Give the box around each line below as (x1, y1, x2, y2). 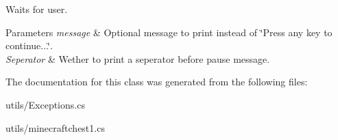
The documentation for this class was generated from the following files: (5, 74, 308, 89)
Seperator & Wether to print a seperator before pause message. (5, 51, 270, 66)
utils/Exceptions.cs (5, 97, 85, 111)
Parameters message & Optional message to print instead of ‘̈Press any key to (5, 25, 333, 39)
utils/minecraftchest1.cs (5, 120, 105, 135)
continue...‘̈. (5, 38, 53, 53)
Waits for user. (5, 2, 68, 16)
